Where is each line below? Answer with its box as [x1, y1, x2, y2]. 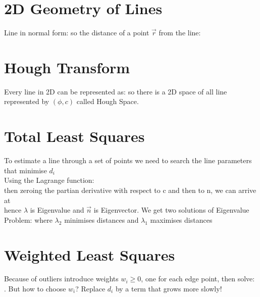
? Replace [75, 283, 106, 294]
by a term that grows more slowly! [115, 283, 222, 294]
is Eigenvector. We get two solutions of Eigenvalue [93, 205, 249, 215]
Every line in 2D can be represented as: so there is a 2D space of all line [4, 86, 227, 96]
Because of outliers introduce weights [4, 273, 119, 284]
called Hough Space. [76, 96, 139, 107]
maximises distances [150, 214, 213, 225]
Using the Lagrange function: [4, 175, 94, 185]
